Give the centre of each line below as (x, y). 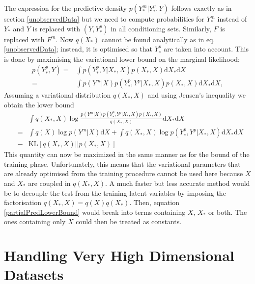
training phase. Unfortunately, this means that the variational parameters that (122, 164)
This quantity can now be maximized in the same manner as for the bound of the (127, 154)
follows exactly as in (201, 8)
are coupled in (49, 183)
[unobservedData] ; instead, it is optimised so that (78, 49)
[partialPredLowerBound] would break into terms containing (95, 212)
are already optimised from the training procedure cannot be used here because (124, 173)
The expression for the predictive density (66, 8)
